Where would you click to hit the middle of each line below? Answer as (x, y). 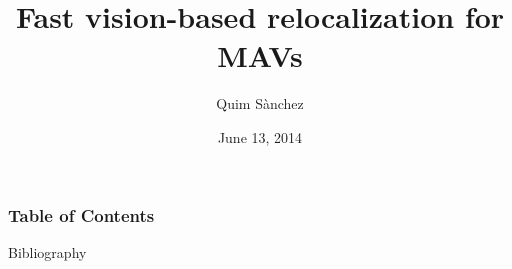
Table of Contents (81, 214)
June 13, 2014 (260, 136)
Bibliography (47, 251)
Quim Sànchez (260, 103)
